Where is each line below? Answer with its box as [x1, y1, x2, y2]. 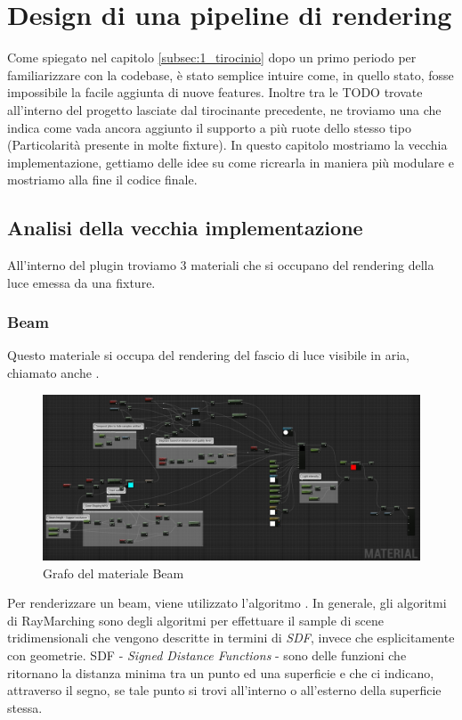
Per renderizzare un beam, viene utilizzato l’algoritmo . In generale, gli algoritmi [7, 593, 447, 612]
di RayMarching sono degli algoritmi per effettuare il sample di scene [7, 610, 384, 629]
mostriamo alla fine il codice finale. [7, 170, 198, 189]
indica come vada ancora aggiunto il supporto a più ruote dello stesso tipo [7, 118, 411, 136]
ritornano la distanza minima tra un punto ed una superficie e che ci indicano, [7, 663, 434, 682]
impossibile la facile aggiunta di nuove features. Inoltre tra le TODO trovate [7, 83, 423, 102]
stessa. [7, 698, 43, 716]
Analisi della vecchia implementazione [7, 214, 363, 241]
